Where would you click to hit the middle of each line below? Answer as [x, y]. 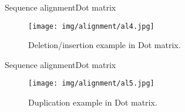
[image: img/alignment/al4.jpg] [91, 26]
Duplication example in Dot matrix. [93, 102]
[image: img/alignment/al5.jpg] [91, 84]
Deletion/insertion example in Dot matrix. [105, 45]
